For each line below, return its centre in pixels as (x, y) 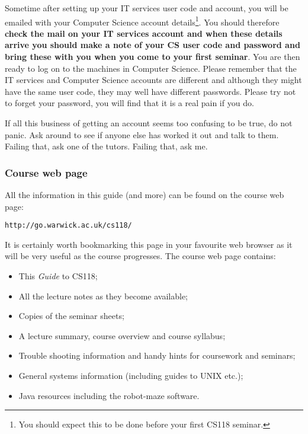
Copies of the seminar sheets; (71, 316)
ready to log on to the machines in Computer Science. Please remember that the (151, 68)
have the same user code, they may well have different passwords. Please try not (150, 91)
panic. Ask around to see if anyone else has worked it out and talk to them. (142, 134)
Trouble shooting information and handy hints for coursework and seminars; (157, 355)
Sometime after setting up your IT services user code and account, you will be (147, 8)
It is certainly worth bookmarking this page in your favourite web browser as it (149, 244)
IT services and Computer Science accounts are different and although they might (153, 80)
